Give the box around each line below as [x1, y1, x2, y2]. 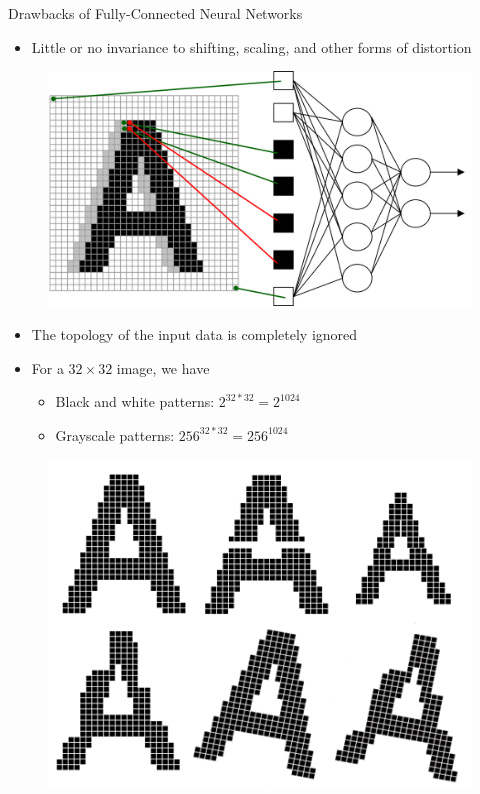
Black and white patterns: [55, 391, 215, 412]
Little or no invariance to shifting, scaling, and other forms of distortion [31, 36, 472, 57]
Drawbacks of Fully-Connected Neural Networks [8, 3, 303, 23]
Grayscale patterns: [55, 424, 175, 445]
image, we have [116, 357, 210, 378]
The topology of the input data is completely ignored [31, 323, 358, 344]
